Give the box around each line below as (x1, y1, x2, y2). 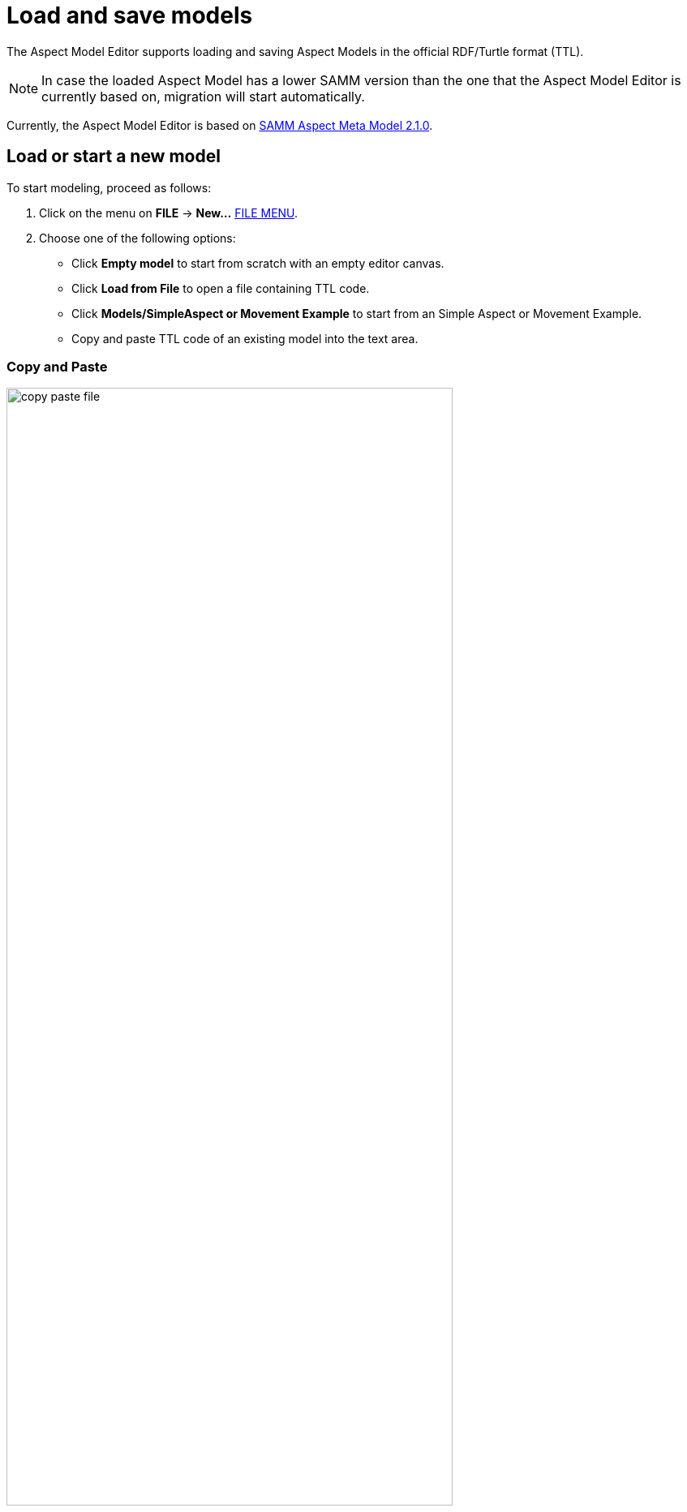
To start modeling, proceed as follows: (6, 180, 212, 195)
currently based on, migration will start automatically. (41, 88, 365, 105)
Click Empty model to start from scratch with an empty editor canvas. (71, 256, 444, 270)
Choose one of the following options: (39, 230, 236, 245)
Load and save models (6, 2, 253, 29)
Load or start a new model (6, 146, 221, 167)
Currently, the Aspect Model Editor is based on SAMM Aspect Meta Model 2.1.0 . (6, 118, 433, 132)
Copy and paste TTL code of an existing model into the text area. (71, 331, 419, 346)
